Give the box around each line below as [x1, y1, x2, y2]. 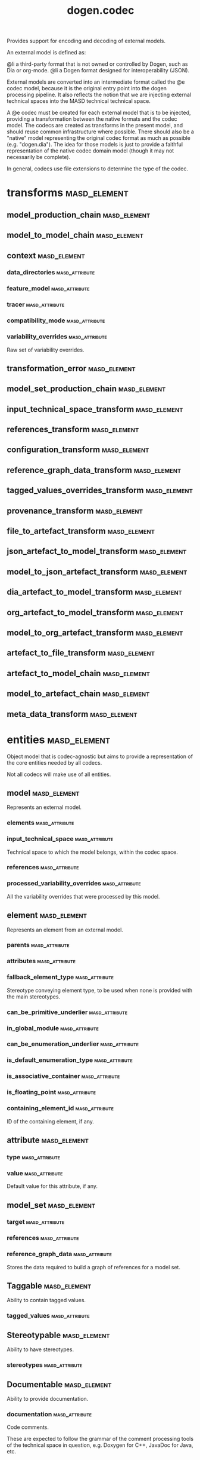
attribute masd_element [7, 1135, 89, 1145]
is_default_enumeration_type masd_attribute [7, 1056, 133, 1064]
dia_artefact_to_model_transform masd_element [7, 587, 182, 597]
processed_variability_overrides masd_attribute [7, 879, 142, 888]
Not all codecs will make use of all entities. [7, 771, 111, 778]
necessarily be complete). [7, 154, 71, 161]
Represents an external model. [7, 804, 82, 811]
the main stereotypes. [7, 993, 61, 1000]
